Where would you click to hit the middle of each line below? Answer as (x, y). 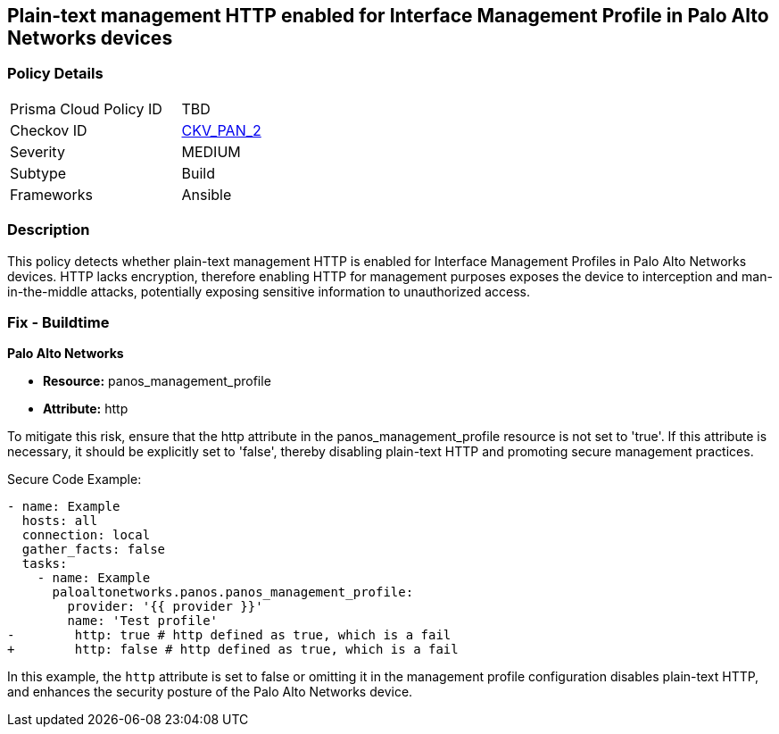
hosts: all (60, 521)
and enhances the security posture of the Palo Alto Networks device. (210, 692)
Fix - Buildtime (58, 322)
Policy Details (55, 74)
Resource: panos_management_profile (157, 381)
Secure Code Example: (75, 480)
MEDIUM (211, 151)
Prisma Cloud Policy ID (86, 108)
